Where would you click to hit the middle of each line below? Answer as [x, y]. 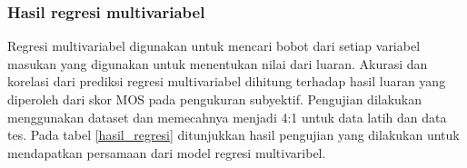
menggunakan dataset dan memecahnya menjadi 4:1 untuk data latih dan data [227, 117]
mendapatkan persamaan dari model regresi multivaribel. [167, 152]
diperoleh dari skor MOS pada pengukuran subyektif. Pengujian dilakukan [215, 99]
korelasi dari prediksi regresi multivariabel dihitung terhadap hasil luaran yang [227, 81]
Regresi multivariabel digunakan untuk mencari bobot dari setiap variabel [214, 46]
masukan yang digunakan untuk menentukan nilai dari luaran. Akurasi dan [218, 63]
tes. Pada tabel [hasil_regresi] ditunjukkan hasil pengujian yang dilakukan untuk [233, 135]
